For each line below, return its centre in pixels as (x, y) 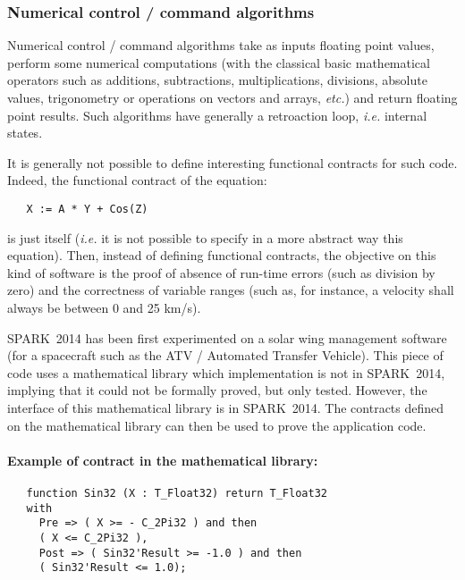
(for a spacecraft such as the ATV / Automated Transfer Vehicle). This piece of (225, 355)
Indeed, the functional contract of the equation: (137, 180)
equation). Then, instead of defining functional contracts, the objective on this (222, 255)
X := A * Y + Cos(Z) (87, 209)
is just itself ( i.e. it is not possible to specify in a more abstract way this (205, 237)
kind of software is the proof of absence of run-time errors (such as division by (221, 272)
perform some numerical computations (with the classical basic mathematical (219, 62)
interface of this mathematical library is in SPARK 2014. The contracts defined (226, 407)
